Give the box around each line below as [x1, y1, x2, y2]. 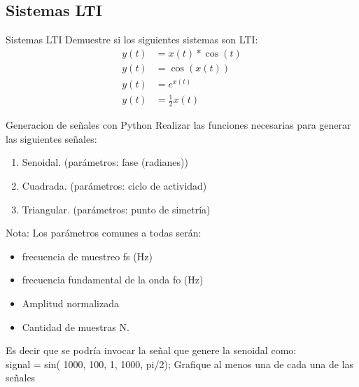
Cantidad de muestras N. [22, 319, 129, 334]
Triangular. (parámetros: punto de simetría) [22, 202, 211, 216]
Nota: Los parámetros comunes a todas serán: [6, 225, 202, 240]
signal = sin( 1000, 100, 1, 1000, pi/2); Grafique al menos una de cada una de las [6, 356, 354, 371]
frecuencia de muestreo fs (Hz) [22, 248, 153, 263]
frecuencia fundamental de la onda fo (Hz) [22, 272, 204, 287]
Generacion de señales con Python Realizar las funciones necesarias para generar [6, 118, 351, 132]
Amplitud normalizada [22, 296, 119, 311]
